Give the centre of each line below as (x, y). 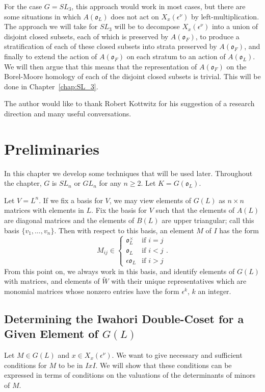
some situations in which (43, 16)
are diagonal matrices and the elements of (69, 220)
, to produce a (217, 36)
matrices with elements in (44, 210)
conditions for (25, 365)
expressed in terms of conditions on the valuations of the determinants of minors (130, 375)
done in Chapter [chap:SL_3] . (51, 86)
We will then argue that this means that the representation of (101, 66)
